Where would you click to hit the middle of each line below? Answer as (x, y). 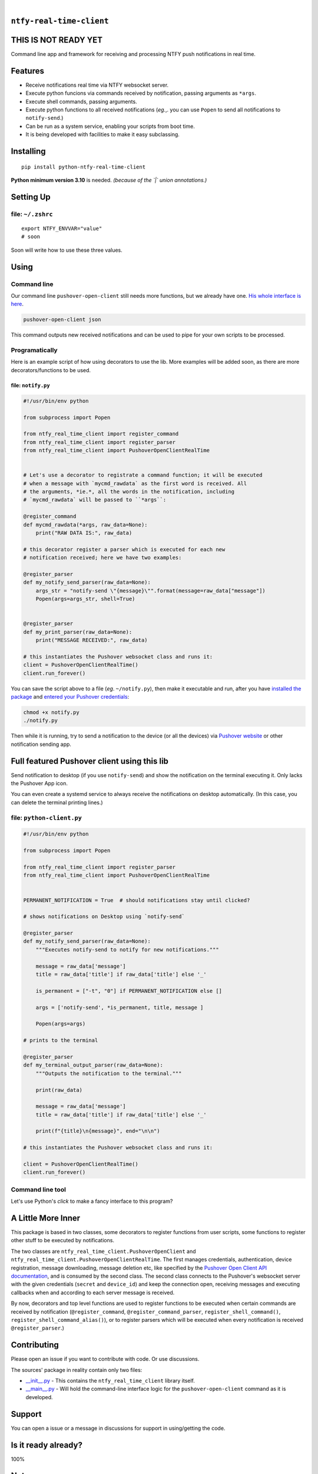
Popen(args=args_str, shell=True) (85, 599)
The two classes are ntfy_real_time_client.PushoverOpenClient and (104, 1251)
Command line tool (38, 1189)
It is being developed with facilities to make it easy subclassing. (102, 134)
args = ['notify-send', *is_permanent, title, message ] (120, 1007)
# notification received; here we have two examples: (102, 558)
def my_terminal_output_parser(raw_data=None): (93, 1065)
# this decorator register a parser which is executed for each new (124, 549)
